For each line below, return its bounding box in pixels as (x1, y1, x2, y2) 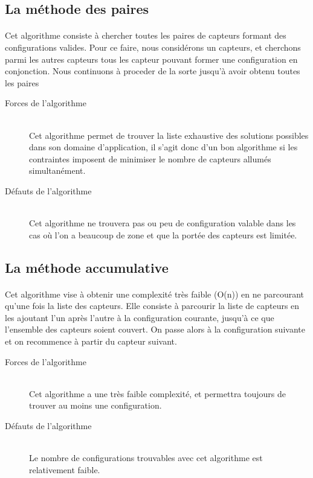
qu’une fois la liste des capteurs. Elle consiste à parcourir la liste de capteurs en (5, 299, 300, 312)
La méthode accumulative (5, 258, 169, 276)
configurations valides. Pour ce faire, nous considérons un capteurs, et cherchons (5, 40, 301, 53)
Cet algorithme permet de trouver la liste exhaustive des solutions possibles (29, 129, 309, 141)
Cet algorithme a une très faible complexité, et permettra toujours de (29, 387, 286, 400)
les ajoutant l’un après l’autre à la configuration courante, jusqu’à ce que (5, 311, 274, 323)
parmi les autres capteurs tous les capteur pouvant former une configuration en (5, 53, 298, 65)
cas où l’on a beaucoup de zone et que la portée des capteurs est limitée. (29, 228, 297, 241)
